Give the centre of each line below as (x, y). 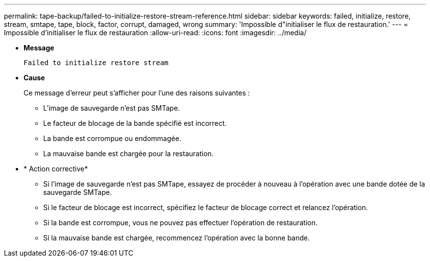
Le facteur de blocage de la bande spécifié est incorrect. (135, 123)
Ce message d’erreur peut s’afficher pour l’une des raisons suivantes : (137, 93)
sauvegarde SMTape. (78, 192)
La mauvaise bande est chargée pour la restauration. (129, 154)
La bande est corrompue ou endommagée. (112, 138)
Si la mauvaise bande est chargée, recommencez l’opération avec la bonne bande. (177, 238)
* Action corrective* (56, 169)
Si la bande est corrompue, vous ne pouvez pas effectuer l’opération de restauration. (180, 223)
